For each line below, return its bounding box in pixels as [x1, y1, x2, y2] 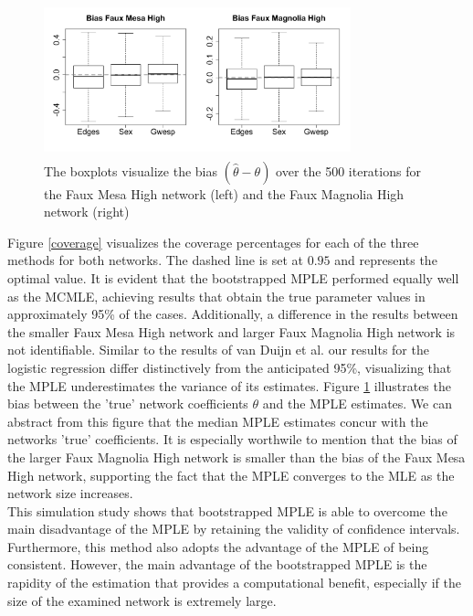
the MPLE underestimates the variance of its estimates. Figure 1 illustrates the [7, 376, 451, 395]
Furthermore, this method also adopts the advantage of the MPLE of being [7, 536, 429, 556]
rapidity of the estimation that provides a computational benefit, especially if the [7, 573, 461, 592]
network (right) [44, 202, 130, 221]
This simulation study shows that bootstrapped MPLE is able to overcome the [7, 501, 447, 520]
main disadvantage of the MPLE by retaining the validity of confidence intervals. [7, 519, 460, 538]
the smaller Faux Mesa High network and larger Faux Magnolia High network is [7, 322, 456, 341]
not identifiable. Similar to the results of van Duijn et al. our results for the [7, 340, 429, 359]
